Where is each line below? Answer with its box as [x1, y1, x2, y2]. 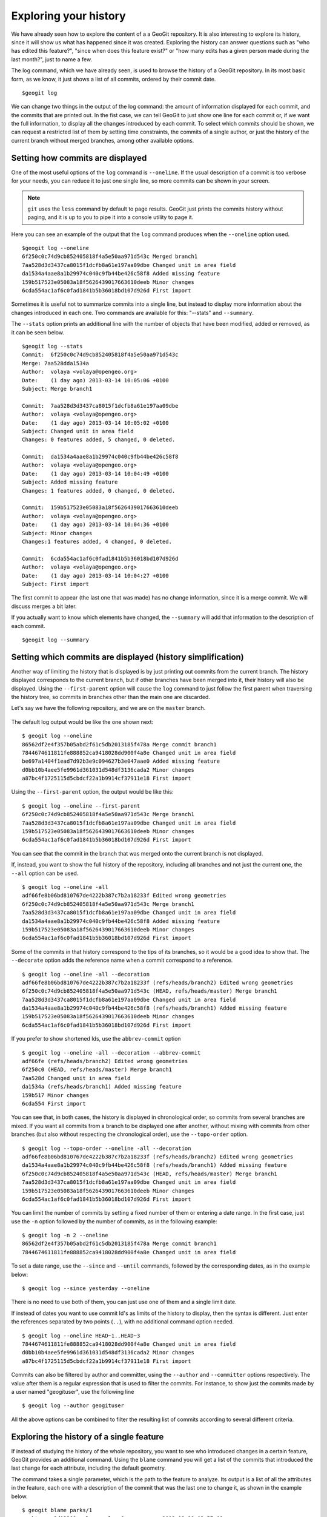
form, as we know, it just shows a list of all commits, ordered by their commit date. [11, 75, 216, 83]
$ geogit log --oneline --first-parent [22, 802, 140, 809]
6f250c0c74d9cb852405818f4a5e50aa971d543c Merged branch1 [22, 253, 198, 260]
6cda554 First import [22, 1100, 86, 1107]
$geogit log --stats [22, 343, 83, 350]
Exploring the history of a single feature [11, 1431, 164, 1442]
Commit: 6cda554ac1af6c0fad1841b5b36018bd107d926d [22, 555, 179, 562]
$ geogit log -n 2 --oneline [22, 1232, 108, 1239]
